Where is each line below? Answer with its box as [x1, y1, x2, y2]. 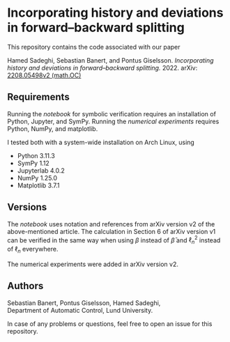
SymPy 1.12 [17, 159, 50, 167]
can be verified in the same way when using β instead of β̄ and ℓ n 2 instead [7, 235, 221, 246]
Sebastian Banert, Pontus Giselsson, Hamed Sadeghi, [7, 298, 161, 307]
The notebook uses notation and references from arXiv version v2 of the [7, 219, 215, 228]
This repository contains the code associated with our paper [7, 42, 181, 51]
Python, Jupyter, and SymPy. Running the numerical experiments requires [7, 117, 220, 125]
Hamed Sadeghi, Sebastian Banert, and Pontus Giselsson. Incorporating [7, 56, 214, 64]
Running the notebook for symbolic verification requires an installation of [7, 109, 216, 118]
